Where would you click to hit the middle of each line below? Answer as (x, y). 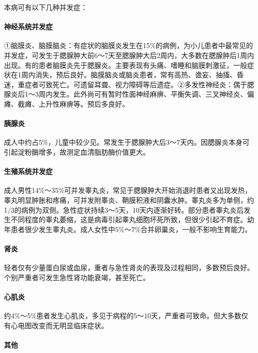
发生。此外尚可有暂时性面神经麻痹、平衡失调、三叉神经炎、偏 (153, 94)
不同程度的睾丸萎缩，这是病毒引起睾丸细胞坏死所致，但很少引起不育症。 (129, 219)
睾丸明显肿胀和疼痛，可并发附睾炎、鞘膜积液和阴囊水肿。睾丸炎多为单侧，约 (129, 200)
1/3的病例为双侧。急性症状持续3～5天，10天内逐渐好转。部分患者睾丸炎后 (124, 209)
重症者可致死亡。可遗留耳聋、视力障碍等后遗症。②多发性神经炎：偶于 (132, 84)
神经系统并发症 (28, 27)
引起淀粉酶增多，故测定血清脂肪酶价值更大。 (77, 151)
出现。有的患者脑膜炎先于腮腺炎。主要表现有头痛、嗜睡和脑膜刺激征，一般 (126, 65)
